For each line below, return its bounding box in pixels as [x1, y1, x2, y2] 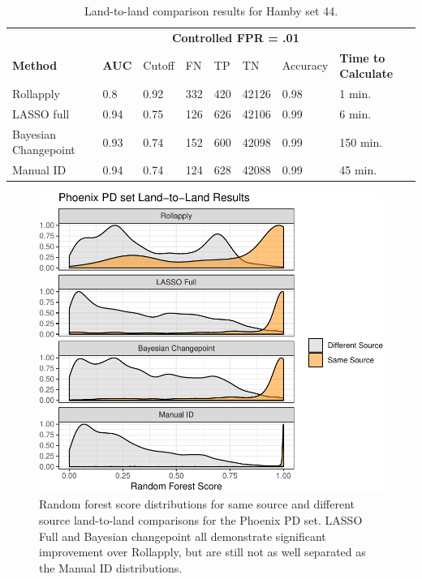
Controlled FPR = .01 [171, 28, 299, 45]
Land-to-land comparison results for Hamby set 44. [84, 2, 338, 19]
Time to [339, 49, 385, 66]
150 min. [339, 133, 383, 150]
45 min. [339, 161, 377, 178]
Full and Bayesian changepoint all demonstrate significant [39, 527, 326, 544]
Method [12, 57, 58, 74]
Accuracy [282, 57, 329, 74]
